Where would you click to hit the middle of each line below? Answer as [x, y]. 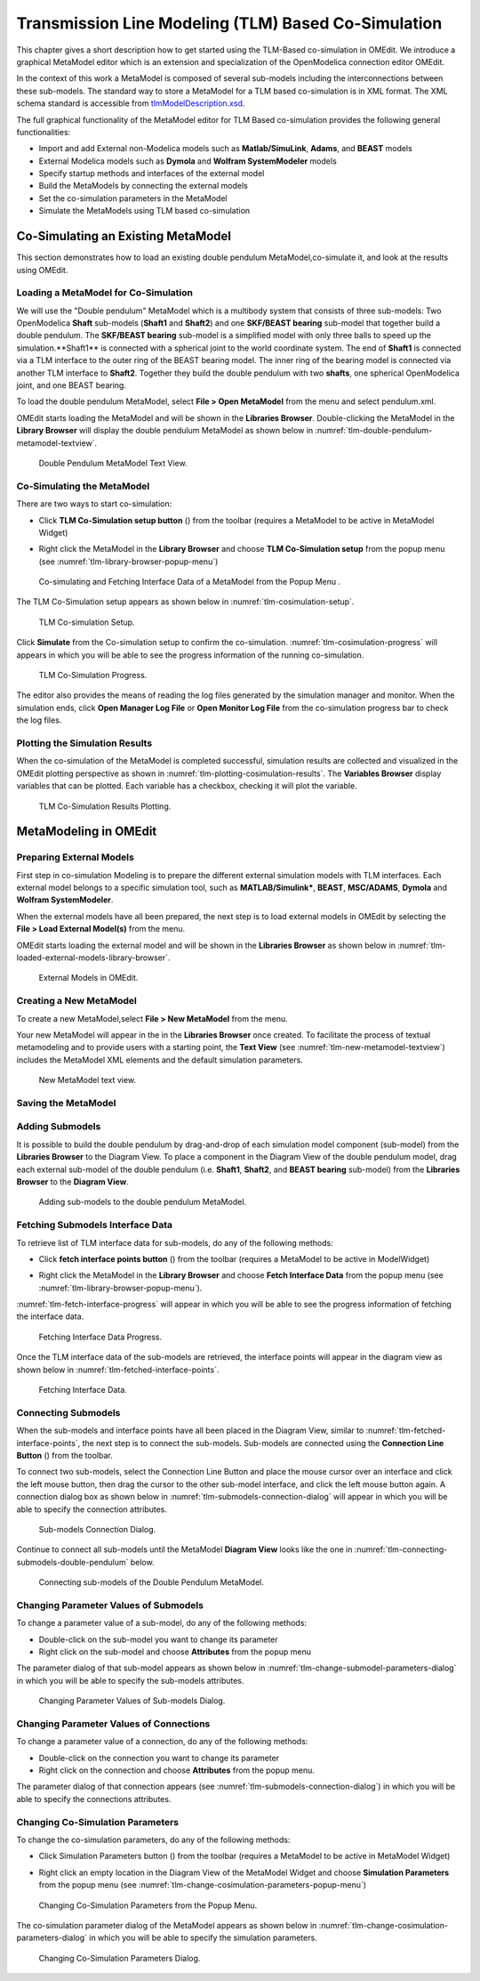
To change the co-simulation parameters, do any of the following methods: [153, 1839]
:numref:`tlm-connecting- [401, 1549]
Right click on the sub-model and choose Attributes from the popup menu [175, 1652]
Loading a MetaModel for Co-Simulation [104, 293]
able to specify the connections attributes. [94, 1799]
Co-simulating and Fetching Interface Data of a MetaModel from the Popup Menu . [190, 582]
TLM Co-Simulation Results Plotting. [105, 806]
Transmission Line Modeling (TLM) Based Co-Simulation [229, 23]
